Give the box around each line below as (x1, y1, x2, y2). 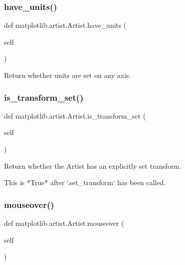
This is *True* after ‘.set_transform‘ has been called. (4, 177, 166, 188)
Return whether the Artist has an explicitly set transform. (4, 160, 182, 171)
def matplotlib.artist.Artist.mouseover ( (4, 218, 124, 228)
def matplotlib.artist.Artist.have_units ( (4, 20, 127, 30)
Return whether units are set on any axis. (4, 70, 131, 80)
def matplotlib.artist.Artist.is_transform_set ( (4, 110, 146, 121)
